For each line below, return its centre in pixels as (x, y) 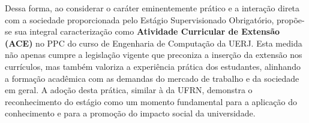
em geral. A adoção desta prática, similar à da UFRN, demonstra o (129, 90)
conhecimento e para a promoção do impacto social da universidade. (130, 113)
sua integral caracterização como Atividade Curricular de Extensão (147, 31)
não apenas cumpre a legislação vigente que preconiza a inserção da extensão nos (154, 55)
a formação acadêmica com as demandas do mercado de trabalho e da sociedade (152, 78)
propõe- (290, 19)
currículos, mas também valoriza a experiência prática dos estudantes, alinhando (153, 66)
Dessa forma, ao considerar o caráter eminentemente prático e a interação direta (152, 8)
